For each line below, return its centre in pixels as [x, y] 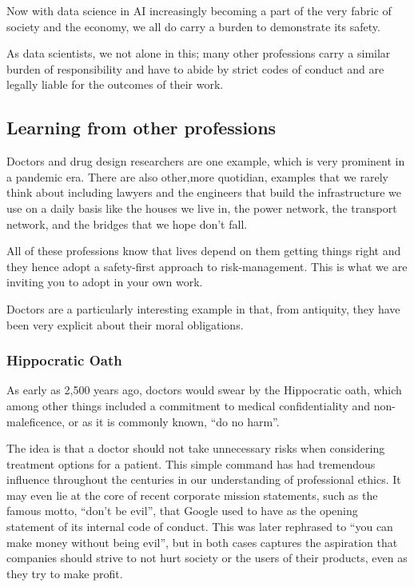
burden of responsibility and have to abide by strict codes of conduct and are [195, 68]
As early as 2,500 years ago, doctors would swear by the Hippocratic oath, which [204, 390]
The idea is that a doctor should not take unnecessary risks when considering [196, 448]
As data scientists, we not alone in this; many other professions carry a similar [199, 53]
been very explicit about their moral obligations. [125, 324]
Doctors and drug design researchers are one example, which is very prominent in [206, 161]
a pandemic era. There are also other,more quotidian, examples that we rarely [197, 176]
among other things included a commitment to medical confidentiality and [189, 405]
